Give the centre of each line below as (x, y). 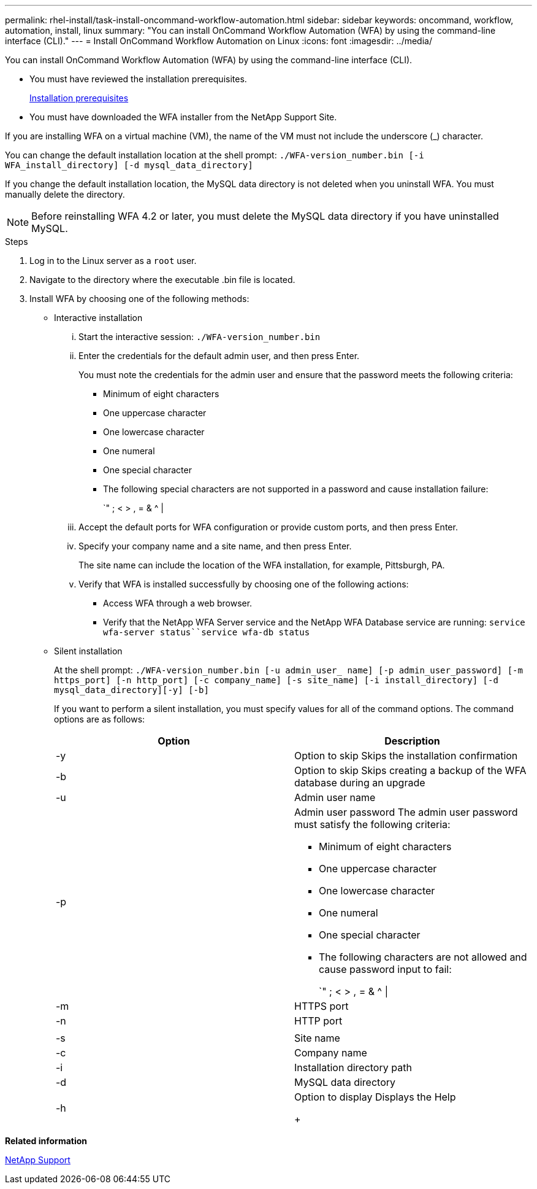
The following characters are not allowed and (423, 957)
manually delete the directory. (65, 194)
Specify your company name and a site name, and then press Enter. (215, 546)
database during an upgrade (360, 783)
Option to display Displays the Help (375, 1097)
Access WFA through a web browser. (178, 603)
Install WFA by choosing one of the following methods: (139, 299)
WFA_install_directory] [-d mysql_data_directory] (129, 165)
